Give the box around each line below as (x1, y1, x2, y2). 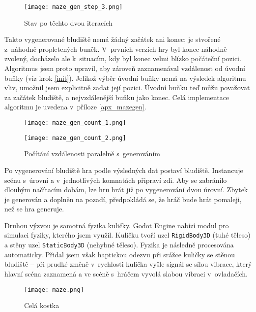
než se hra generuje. (4, 204, 64, 214)
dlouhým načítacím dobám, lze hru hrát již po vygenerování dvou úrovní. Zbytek (4, 184, 248, 195)
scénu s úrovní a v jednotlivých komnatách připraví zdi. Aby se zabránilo (4, 174, 227, 185)
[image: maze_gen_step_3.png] (24, 3, 123, 10)
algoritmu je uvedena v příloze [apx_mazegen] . (4, 102, 146, 112)
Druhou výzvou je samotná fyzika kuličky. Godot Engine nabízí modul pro (4, 220, 229, 230)
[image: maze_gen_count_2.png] (24, 134, 126, 141)
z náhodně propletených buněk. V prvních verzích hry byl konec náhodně (4, 43, 227, 54)
